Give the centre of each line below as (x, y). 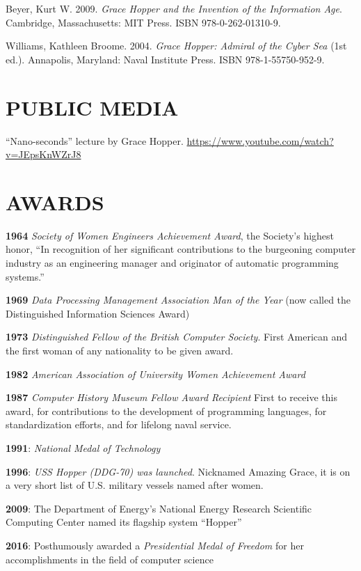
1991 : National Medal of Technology (83, 447)
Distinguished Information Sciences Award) (98, 313)
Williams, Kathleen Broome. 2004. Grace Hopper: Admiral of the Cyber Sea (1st (176, 46)
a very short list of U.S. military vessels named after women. (135, 485)
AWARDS (55, 202)
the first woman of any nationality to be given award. (120, 350)
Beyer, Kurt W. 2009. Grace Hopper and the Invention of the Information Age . (174, 8)
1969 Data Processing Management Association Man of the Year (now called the (178, 300)
